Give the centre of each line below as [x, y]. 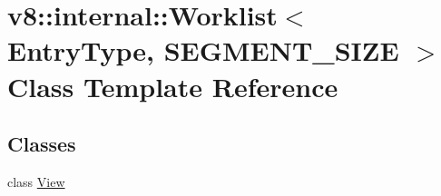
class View [36, 181]
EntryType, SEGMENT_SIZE [203, 50]
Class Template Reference [173, 86]
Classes [42, 144]
